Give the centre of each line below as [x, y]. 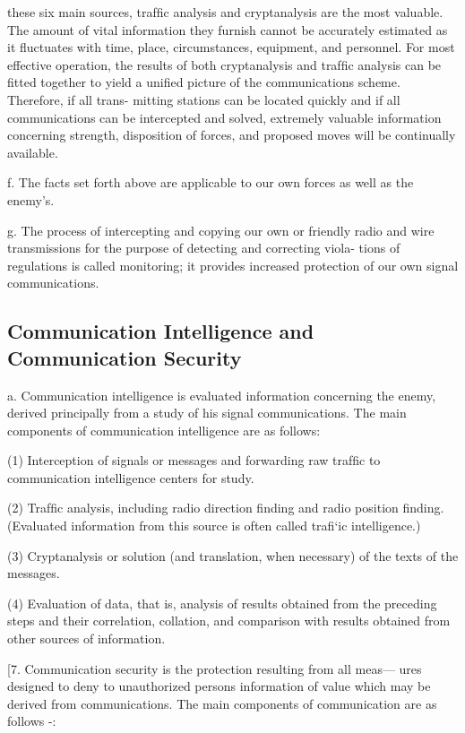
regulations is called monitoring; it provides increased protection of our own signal [233, 265]
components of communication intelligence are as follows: [164, 430]
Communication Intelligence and [161, 331]
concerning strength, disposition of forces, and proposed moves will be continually [232, 135]
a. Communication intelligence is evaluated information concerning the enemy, [222, 395]
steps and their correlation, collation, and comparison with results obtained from [229, 621]
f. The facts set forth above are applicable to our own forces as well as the [211, 182]
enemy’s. [31, 199]
